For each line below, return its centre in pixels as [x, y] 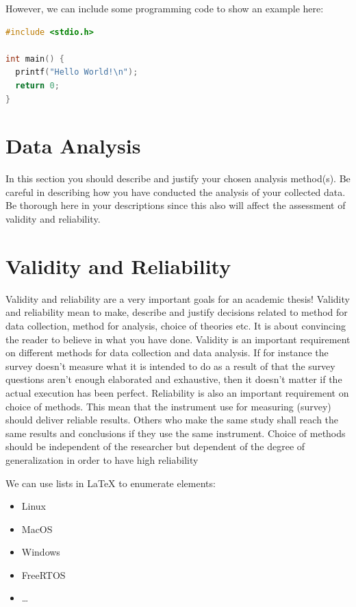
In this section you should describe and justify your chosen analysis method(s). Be [178, 178]
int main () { [35, 59]
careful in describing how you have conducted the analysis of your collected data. [176, 191]
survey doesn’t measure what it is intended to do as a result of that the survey [170, 366]
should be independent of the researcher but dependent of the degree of [155, 446]
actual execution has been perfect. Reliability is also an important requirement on [177, 392]
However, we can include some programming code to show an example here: [165, 8]
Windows [41, 552]
